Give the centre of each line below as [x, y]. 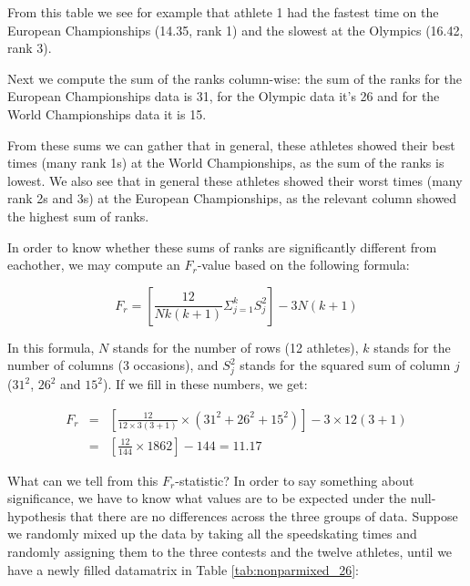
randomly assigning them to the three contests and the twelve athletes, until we [230, 552]
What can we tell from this [83, 480]
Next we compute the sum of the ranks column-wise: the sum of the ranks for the [235, 78]
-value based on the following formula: [303, 265]
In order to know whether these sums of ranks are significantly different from [222, 247]
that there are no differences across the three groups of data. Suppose [264, 515]
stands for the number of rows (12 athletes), [235, 347]
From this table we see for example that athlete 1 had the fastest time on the [223, 12]
